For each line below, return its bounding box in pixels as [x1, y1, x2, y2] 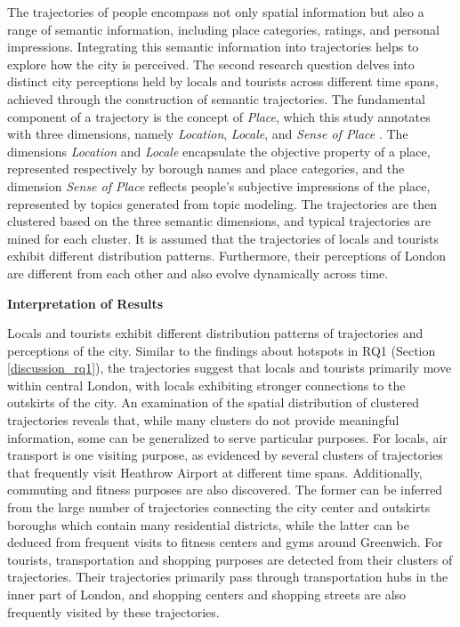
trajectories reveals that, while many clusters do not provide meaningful [7, 411, 399, 430]
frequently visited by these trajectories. [7, 602, 220, 621]
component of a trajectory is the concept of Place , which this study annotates [7, 107, 431, 125]
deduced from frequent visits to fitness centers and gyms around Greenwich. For [7, 533, 443, 551]
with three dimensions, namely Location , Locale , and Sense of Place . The [7, 125, 408, 143]
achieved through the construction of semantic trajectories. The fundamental [7, 89, 425, 108]
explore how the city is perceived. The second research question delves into [7, 54, 415, 73]
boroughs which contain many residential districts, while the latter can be [7, 515, 409, 534]
